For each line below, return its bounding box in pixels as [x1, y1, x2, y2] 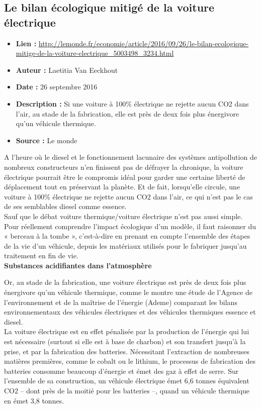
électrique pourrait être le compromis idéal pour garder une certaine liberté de [4, 171, 245, 182]
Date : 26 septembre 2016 [16, 81, 98, 92]
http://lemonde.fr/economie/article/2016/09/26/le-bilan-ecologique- [38, 38, 249, 48]
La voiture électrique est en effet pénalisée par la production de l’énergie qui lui [4, 326, 249, 337]
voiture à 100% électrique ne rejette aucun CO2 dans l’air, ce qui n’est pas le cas [4, 191, 253, 201]
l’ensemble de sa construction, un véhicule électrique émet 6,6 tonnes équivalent [4, 375, 249, 386]
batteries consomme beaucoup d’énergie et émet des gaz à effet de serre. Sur [4, 365, 239, 376]
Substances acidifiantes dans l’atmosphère [4, 260, 152, 270]
